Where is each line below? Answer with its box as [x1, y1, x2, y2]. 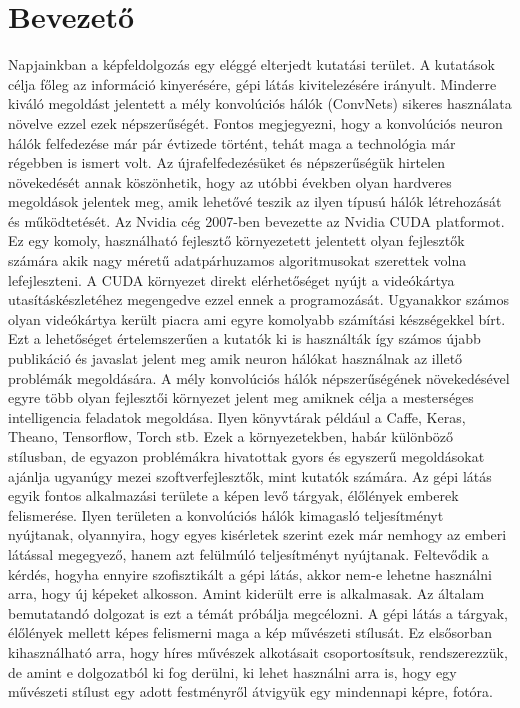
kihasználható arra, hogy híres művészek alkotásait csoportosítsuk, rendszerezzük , [8, 641, 508, 662]
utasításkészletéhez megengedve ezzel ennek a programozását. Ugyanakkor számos [8, 289, 509, 310]
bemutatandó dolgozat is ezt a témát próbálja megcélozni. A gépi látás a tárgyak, [8, 602, 508, 623]
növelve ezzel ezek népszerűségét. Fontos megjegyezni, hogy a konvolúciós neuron [8, 112, 503, 133]
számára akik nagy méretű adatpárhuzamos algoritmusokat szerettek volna [8, 250, 467, 271]
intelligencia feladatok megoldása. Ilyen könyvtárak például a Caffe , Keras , [8, 406, 466, 427]
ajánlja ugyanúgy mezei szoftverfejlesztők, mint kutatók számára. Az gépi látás [8, 465, 492, 486]
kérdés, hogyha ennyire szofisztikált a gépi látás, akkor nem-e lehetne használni [8, 563, 492, 584]
